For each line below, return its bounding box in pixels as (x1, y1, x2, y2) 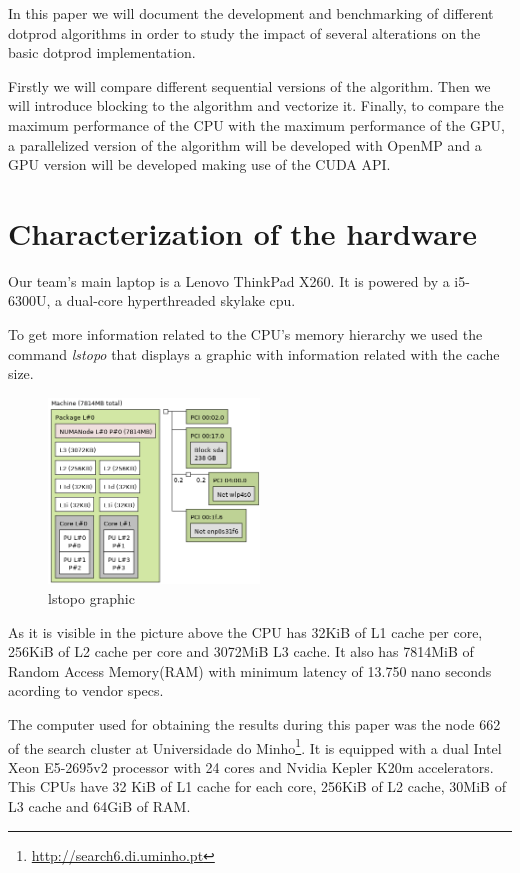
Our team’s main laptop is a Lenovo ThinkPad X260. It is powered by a (8, 270, 450, 291)
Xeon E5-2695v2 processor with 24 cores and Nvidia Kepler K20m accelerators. (8, 756, 494, 777)
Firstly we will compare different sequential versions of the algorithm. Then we (8, 75, 491, 96)
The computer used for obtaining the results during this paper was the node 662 (8, 714, 501, 735)
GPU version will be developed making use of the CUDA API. (8, 154, 391, 175)
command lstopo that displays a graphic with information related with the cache (8, 343, 500, 364)
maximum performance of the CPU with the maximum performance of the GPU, (8, 114, 505, 135)
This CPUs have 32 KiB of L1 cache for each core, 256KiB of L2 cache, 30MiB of (8, 776, 506, 797)
